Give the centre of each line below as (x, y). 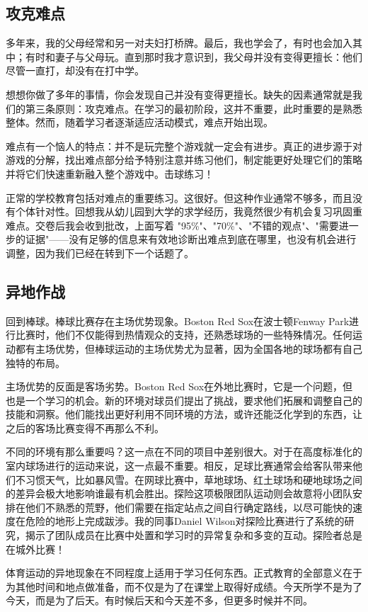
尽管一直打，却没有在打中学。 (75, 70)
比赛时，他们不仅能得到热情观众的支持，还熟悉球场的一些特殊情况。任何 (184, 335)
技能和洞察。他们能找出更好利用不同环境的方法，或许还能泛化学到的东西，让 (184, 414)
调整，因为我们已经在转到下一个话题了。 (100, 253)
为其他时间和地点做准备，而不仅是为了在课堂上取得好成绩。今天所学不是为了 (184, 586)
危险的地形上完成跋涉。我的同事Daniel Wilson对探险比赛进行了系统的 (185, 521)
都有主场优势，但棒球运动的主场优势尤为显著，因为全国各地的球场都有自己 (189, 348)
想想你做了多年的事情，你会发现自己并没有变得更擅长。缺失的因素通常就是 (179, 94)
